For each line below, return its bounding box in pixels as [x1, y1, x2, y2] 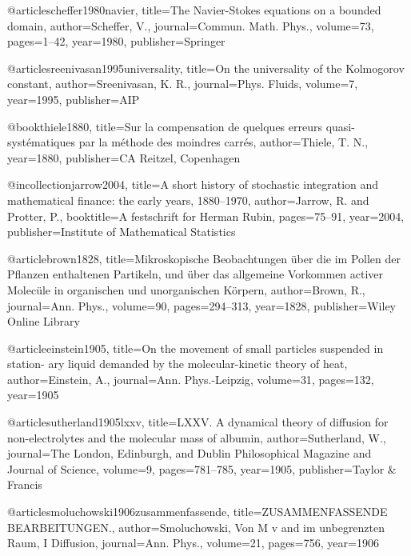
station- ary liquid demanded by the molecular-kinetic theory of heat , [7, 355, 348, 372]
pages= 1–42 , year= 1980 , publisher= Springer [7, 33, 225, 50]
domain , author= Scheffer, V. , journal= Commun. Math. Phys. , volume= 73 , [7, 17, 374, 34]
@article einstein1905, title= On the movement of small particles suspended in [7, 339, 384, 356]
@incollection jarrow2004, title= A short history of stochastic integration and [7, 176, 379, 193]
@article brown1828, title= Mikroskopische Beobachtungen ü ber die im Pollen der [7, 250, 401, 266]
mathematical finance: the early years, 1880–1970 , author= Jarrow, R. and [7, 191, 369, 208]
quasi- [325, 118, 355, 134]
